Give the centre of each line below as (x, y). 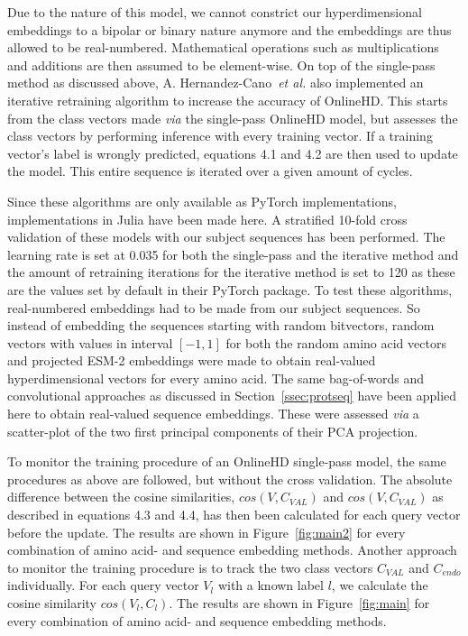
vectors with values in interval (90, 342)
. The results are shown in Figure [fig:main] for (299, 603)
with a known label (271, 585)
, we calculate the (380, 585)
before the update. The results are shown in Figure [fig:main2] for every (206, 532)
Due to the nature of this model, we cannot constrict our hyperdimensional (215, 12)
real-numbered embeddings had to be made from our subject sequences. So (214, 307)
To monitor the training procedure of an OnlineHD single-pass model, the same (227, 461)
